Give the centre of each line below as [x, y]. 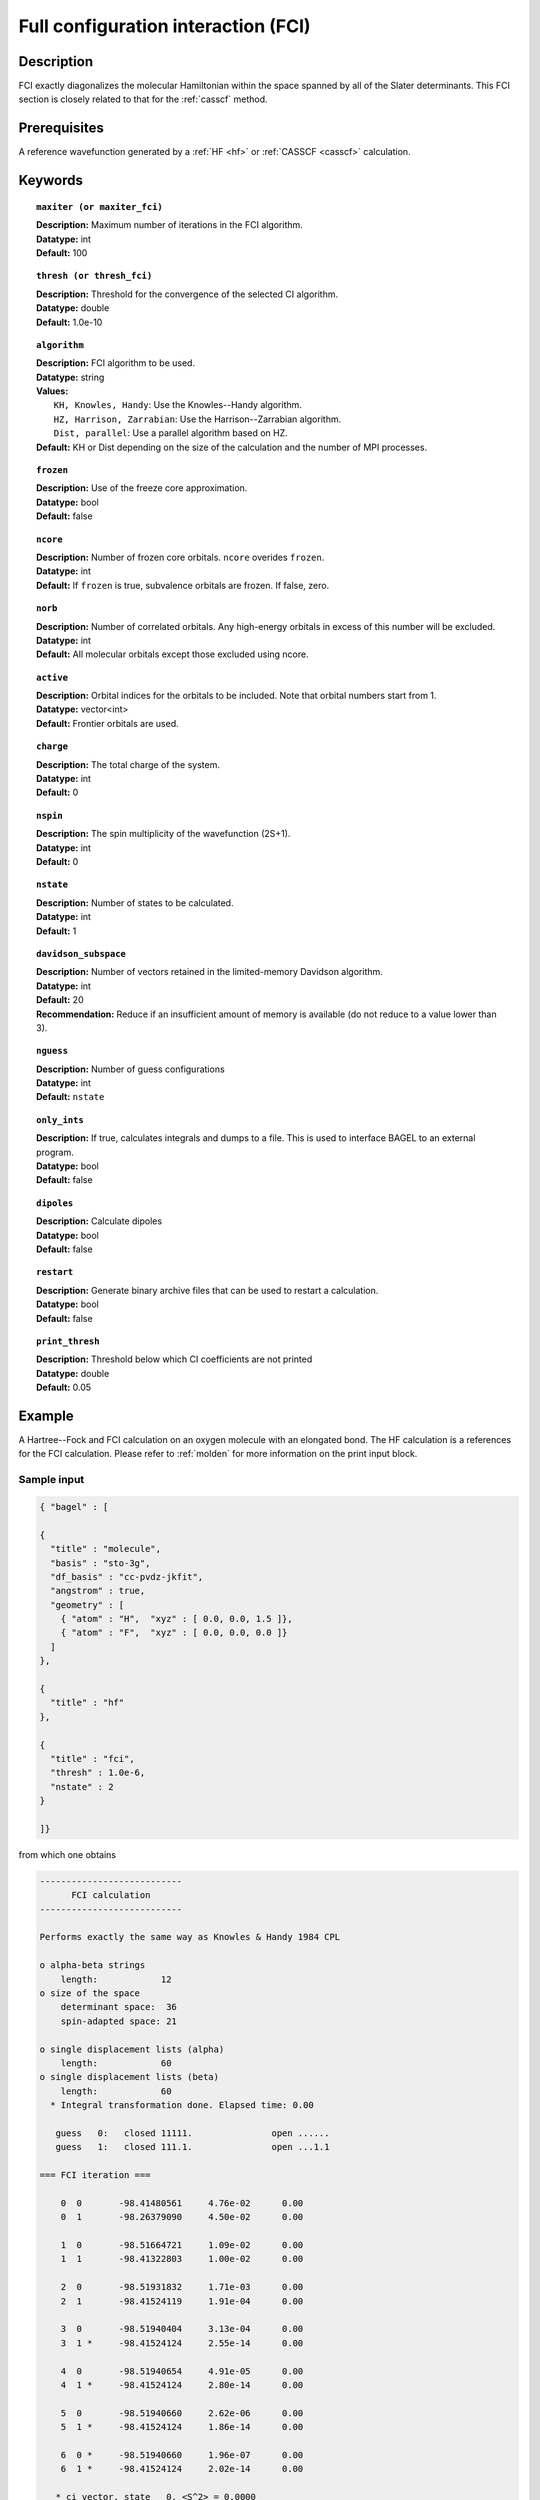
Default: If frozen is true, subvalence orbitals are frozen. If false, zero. [183, 585]
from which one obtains [67, 1854]
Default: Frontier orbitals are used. [107, 723]
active [52, 677]
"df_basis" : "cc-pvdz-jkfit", [127, 1576]
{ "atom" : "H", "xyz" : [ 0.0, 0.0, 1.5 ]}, [177, 1619]
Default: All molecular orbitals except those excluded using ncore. [172, 654]
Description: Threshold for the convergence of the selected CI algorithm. [187, 294]
